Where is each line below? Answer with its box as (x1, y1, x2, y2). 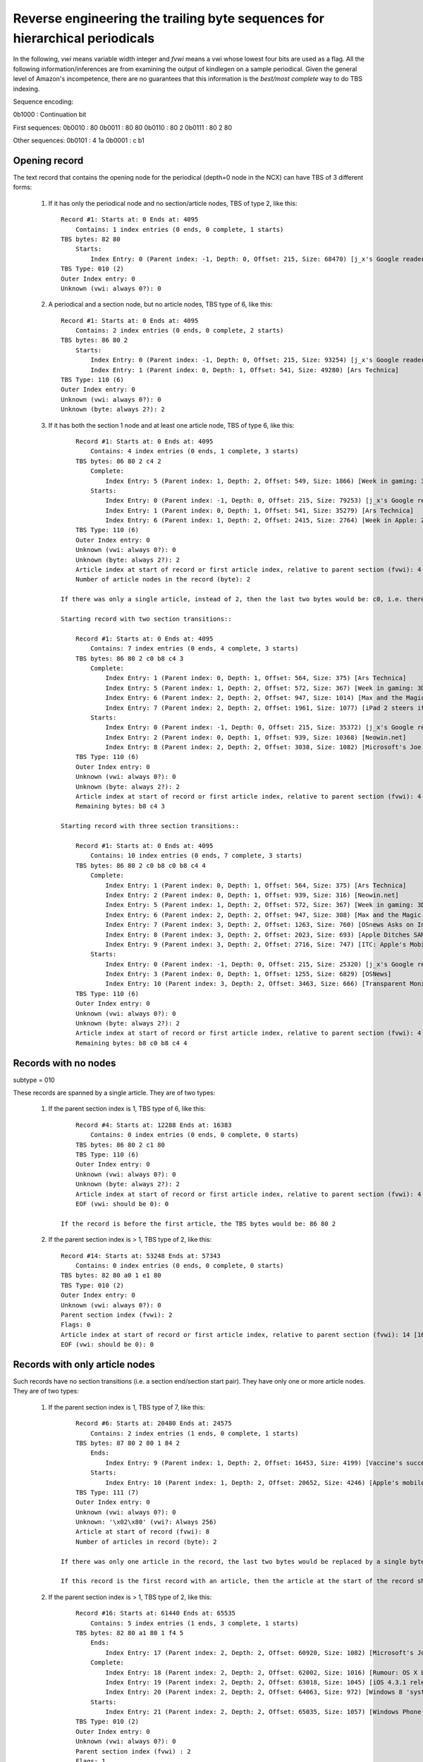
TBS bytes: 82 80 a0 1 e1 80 (61, 1271, 161, 1279)
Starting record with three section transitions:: (61, 822, 240, 830)
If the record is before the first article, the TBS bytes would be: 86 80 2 (61, 1219, 336, 1228)
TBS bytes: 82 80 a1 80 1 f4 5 (75, 1629, 184, 1637)
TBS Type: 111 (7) (75, 1488, 140, 1496)
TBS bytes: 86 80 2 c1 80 (75, 1140, 166, 1149)
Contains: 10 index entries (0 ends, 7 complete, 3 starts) (90, 851, 302, 860)
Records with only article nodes (13, 1358, 155, 1370)
